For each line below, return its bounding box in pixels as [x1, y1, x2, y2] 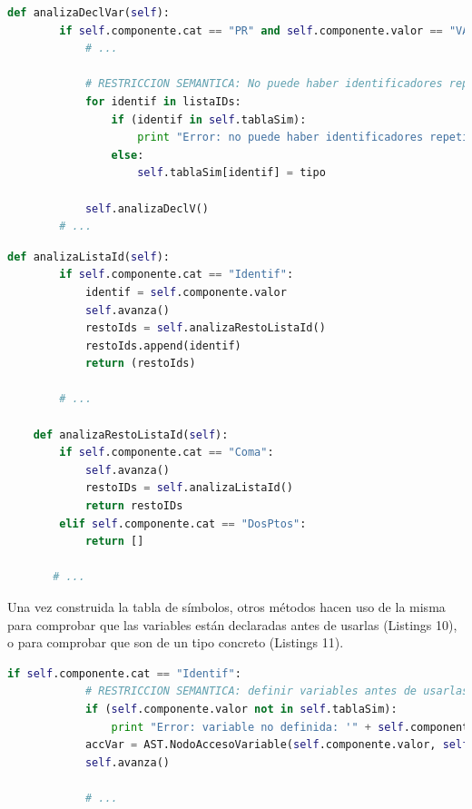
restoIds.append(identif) [84, 339, 241, 352]
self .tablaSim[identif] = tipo [137, 166, 326, 180]
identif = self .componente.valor [84, 285, 287, 299]
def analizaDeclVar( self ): [7, 6, 170, 19]
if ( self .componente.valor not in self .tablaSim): [84, 702, 398, 715]
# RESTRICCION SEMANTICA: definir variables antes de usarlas [84, 685, 469, 698]
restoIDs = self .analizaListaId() [84, 481, 294, 495]
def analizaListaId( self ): [7, 250, 170, 263]
